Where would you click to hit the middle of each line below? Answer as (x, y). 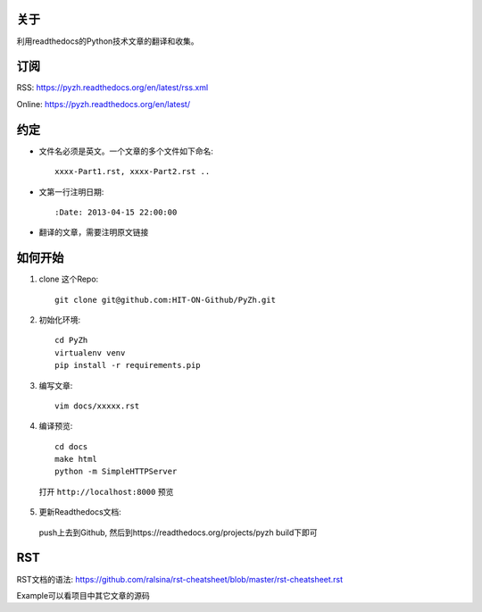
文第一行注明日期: (71, 191)
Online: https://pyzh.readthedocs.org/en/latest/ (104, 104)
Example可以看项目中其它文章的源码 (83, 595)
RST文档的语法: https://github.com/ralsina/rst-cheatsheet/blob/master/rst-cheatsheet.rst (180, 579)
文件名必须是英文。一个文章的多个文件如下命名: (126, 151)
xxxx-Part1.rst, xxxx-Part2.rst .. (133, 172)
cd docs (71, 446)
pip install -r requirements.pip (128, 365)
